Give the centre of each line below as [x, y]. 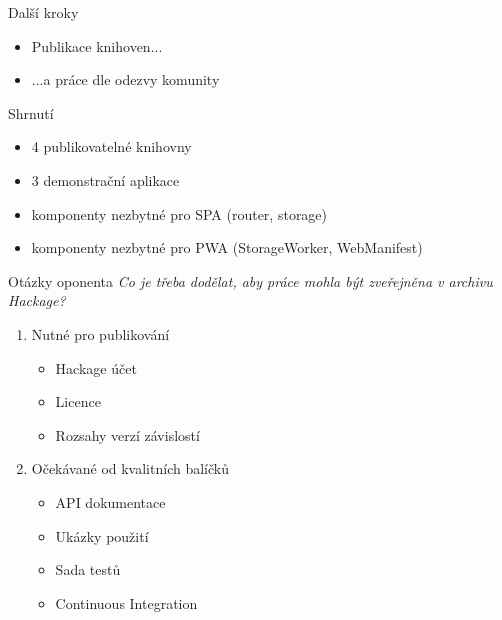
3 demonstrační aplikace [105, 179]
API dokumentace [110, 501]
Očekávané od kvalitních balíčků [130, 468]
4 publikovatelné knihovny [111, 146]
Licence [78, 401]
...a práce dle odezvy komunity [125, 79]
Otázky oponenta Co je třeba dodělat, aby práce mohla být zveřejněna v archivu [250, 280]
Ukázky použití [102, 535]
